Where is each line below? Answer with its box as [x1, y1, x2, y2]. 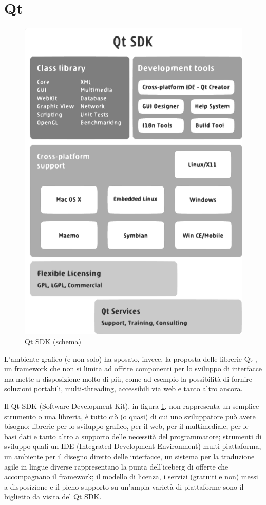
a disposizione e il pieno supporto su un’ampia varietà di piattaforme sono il [4, 481, 244, 492]
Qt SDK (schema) [25, 336, 81, 347]
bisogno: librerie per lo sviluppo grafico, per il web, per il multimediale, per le [4, 421, 249, 432]
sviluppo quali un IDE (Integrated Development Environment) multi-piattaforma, [4, 441, 261, 452]
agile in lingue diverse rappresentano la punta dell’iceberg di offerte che [4, 461, 229, 472]
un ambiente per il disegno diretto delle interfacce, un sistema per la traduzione [4, 451, 255, 462]
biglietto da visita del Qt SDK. [4, 491, 102, 502]
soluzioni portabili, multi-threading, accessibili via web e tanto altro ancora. [4, 383, 243, 394]
